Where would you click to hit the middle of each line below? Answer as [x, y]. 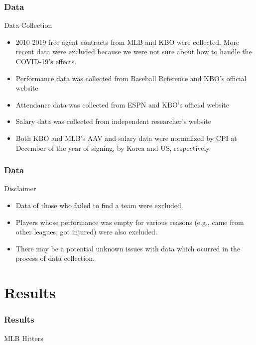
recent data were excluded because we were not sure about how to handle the [134, 52]
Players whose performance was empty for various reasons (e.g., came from [130, 222]
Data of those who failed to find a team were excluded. [99, 205]
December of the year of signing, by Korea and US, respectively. [113, 148]
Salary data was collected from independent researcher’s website [113, 121]
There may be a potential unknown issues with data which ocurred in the [128, 248]
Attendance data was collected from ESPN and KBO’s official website [122, 104]
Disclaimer [20, 188]
